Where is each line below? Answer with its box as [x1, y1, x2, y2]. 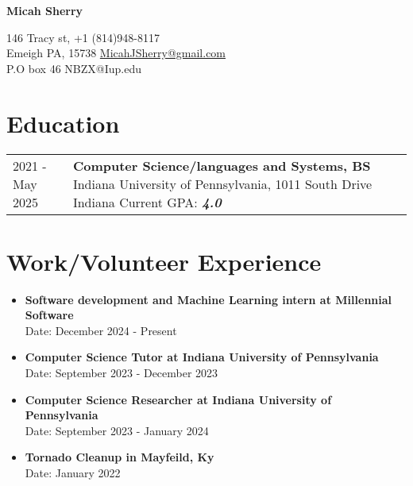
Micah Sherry [6, 2, 83, 18]
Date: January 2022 [25, 464, 121, 480]
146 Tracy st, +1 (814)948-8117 [6, 29, 160, 45]
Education [6, 106, 120, 139]
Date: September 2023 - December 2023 [25, 364, 218, 380]
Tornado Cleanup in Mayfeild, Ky [25, 449, 214, 465]
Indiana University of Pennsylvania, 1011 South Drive [72, 174, 372, 193]
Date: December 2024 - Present [25, 322, 177, 338]
